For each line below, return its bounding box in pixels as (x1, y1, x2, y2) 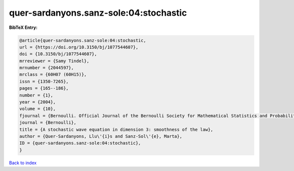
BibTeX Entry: (9, 24, 38, 30)
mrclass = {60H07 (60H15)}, (19, 72, 87, 77)
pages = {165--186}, (19, 86, 69, 91)
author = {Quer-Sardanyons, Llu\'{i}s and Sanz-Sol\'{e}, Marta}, (19, 134, 182, 139)
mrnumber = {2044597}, (19, 65, 74, 71)
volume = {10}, (19, 106, 56, 112)
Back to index (9, 160, 37, 166)
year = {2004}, (19, 99, 56, 105)
